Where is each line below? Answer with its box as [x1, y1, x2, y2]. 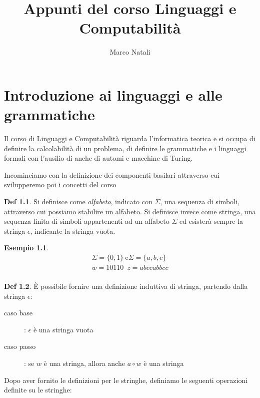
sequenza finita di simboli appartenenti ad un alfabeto [4, 216, 169, 226]
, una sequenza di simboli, [160, 196, 239, 206]
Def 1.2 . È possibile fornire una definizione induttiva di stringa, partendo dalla [4, 281, 248, 291]
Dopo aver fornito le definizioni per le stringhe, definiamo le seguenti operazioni [4, 374, 248, 385]
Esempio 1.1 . [4, 242, 49, 253]
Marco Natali [109, 47, 150, 57]
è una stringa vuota [33, 324, 93, 334]
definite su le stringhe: [4, 384, 72, 395]
